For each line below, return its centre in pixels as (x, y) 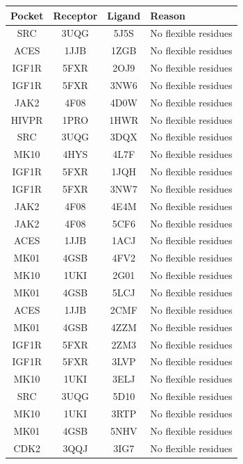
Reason (168, 15)
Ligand (124, 15)
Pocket (27, 15)
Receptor (75, 15)
